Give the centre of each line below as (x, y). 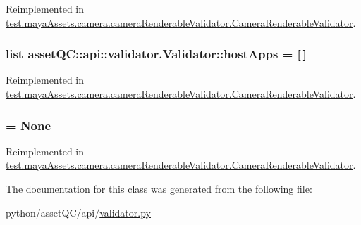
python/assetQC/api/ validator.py (78, 212)
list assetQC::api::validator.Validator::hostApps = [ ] (156, 54)
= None (29, 125)
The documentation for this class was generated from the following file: (159, 188)
